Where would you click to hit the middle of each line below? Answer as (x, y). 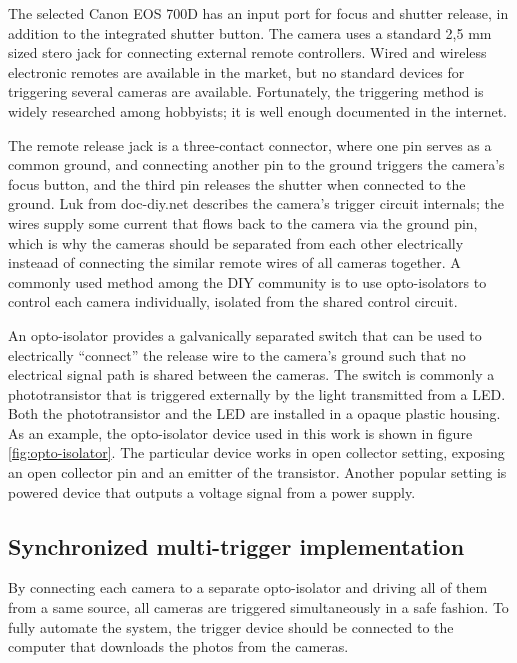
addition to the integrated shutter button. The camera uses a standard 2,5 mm (250, 32)
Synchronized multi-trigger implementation (236, 545)
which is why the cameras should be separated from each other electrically (236, 242)
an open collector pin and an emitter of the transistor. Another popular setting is (257, 472)
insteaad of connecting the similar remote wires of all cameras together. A (234, 262)
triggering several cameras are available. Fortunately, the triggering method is (246, 91)
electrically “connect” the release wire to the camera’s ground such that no (237, 354)
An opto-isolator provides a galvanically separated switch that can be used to (245, 334)
